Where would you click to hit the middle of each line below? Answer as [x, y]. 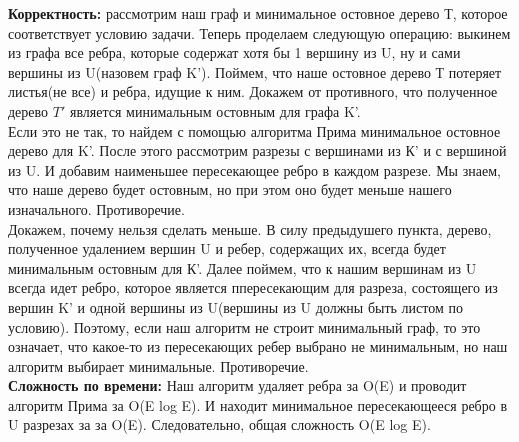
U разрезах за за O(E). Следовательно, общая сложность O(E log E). [219, 424]
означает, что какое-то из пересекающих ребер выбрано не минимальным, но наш [258, 346]
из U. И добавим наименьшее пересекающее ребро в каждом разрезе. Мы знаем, [254, 169]
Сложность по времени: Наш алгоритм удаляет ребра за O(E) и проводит [237, 385]
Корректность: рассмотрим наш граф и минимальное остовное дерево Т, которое [258, 13]
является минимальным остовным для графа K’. [215, 110]
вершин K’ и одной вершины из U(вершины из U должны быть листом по [235, 306]
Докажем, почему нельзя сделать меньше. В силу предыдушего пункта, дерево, [250, 228]
